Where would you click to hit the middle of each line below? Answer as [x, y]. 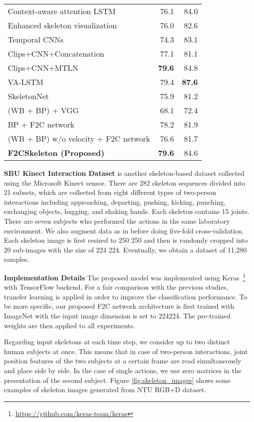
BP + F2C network [41, 124]
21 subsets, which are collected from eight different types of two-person [110, 192]
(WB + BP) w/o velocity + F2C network [79, 138]
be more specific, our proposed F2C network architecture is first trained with [119, 306]
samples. [17, 259]
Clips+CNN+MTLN [43, 68]
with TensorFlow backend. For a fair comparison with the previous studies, [116, 287]
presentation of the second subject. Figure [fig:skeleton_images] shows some [117, 380]
